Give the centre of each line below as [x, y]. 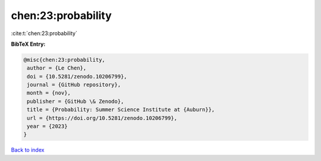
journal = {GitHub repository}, [74, 85]
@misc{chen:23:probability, [64, 60]
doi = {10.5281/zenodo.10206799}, [77, 76]
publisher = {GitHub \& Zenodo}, [75, 101]
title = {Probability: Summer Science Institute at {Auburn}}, [121, 110]
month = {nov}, [49, 93]
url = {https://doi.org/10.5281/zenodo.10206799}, [102, 118]
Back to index [28, 150]
